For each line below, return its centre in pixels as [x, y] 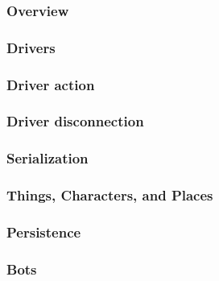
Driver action [51, 84]
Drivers [31, 47]
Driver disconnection [75, 121]
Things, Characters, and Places [110, 195]
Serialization [48, 158]
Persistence [44, 231]
